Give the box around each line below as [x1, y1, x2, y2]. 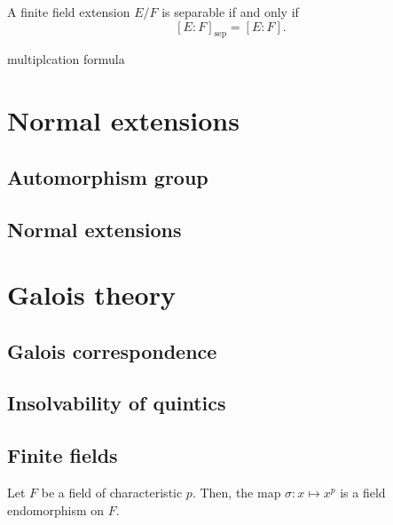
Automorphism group [7, 163, 208, 190]
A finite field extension [7, 3, 130, 20]
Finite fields [7, 441, 118, 469]
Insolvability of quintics [7, 389, 226, 417]
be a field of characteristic [41, 483, 183, 502]
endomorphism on [7, 500, 105, 519]
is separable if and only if [161, 3, 299, 20]
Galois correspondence [7, 337, 217, 364]
